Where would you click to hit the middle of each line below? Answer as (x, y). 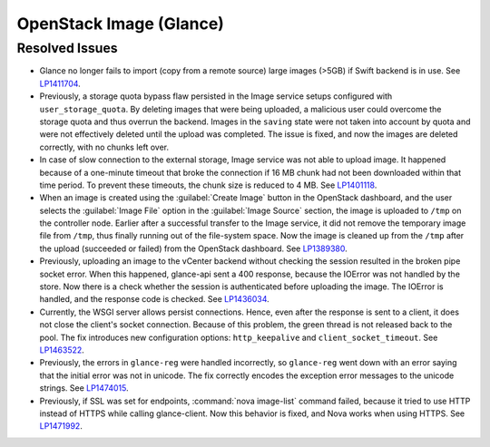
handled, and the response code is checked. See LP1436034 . (154, 299)
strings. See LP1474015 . (84, 388)
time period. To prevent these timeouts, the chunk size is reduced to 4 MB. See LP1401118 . (208, 185)
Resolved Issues (67, 48)
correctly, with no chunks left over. (104, 147)
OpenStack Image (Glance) (120, 24)
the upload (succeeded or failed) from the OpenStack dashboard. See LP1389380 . (194, 248)
